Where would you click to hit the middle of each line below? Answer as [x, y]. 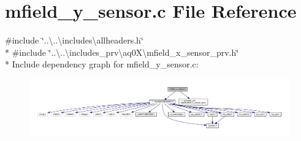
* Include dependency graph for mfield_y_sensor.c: [102, 64]
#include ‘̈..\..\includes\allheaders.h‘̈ [74, 40]
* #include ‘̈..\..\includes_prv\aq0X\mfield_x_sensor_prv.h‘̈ [122, 52]
